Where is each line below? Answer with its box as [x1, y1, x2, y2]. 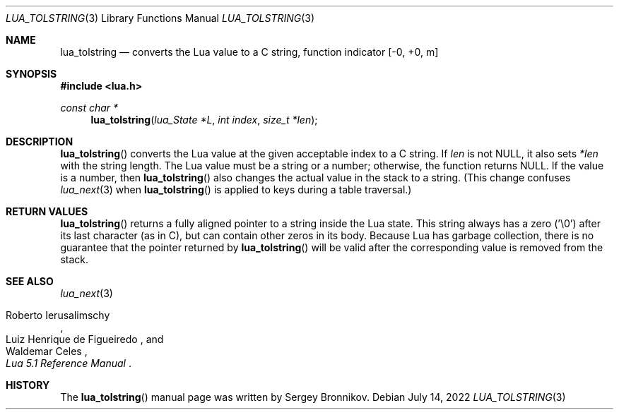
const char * [60, 102, 119, 114]
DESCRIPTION [6, 136, 73, 148]
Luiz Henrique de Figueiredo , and [6, 333, 164, 345]
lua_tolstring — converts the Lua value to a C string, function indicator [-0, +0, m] [60, 46, 439, 58]
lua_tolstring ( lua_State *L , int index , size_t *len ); [90, 114, 318, 126]
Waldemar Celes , [6, 345, 88, 357]
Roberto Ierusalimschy [6, 309, 110, 321]
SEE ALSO [6, 275, 54, 287]
